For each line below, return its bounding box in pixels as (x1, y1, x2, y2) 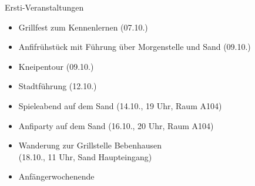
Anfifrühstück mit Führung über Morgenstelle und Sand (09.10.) (18, 40, 251, 53)
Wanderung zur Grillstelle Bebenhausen (18, 139, 162, 151)
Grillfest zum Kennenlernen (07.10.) (18, 21, 148, 33)
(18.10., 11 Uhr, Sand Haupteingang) (18, 150, 152, 163)
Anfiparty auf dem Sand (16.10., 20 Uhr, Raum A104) (18, 119, 214, 131)
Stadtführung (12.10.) (18, 80, 97, 92)
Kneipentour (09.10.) (18, 60, 94, 72)
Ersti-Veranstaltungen (5, 1, 84, 13)
